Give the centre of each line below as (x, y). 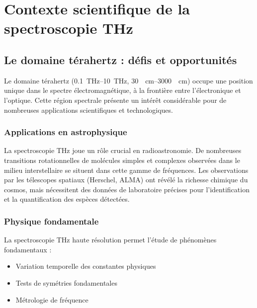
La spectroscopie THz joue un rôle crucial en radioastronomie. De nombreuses (123, 150)
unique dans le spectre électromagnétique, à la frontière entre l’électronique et (123, 90)
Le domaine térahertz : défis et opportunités (121, 59)
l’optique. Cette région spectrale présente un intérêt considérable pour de (115, 100)
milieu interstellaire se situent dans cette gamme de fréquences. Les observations (126, 170)
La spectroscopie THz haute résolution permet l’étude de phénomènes (110, 240)
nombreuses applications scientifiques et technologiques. (88, 110)
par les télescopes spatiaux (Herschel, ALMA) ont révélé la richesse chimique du (126, 180)
